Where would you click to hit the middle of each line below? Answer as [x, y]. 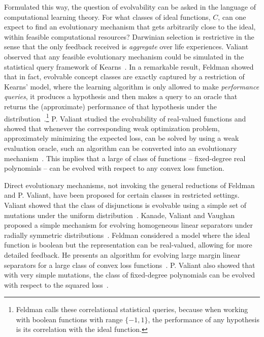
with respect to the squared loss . [56, 284]
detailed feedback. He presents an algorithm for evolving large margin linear [122, 254]
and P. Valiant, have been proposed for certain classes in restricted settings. [122, 195]
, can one [232, 17]
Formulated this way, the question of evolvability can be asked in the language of [130, 7]
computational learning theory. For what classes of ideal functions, [107, 17]
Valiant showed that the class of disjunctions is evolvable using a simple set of [125, 205]
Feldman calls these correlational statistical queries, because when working [132, 309]
